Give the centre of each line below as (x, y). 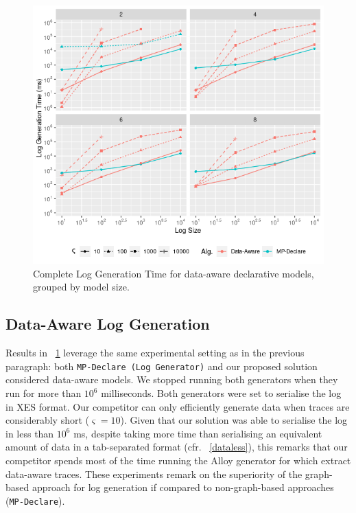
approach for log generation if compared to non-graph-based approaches (183, 487)
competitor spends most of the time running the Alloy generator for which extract (178, 460)
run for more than (44, 393)
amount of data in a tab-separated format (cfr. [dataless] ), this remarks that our (177, 447)
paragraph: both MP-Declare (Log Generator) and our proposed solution (162, 366)
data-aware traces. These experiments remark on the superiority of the (154, 474)
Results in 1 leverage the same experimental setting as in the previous (155, 353)
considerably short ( (47, 420)
